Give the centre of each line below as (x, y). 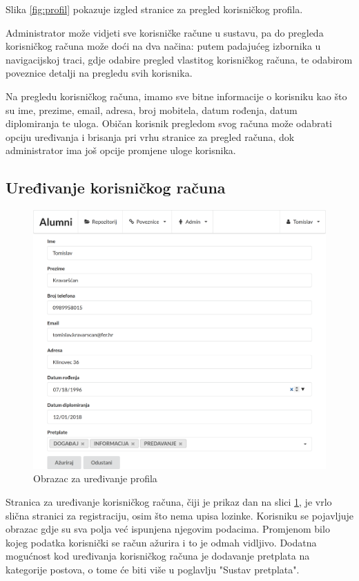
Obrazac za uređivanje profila (95, 478)
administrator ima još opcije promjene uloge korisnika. (121, 150)
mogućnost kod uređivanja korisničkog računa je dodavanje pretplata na (158, 556)
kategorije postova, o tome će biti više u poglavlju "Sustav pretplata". (153, 570)
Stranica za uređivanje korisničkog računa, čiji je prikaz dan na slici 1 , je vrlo (169, 502)
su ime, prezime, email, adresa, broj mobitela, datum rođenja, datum (152, 109)
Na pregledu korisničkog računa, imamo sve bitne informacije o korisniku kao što (176, 96)
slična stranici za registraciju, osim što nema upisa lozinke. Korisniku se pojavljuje (179, 515)
